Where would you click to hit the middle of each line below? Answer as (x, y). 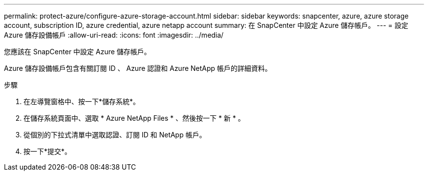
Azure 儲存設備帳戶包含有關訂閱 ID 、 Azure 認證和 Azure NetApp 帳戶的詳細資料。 (138, 68)
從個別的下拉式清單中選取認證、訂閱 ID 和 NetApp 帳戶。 (115, 135)
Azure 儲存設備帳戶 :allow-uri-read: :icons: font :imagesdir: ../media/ (114, 35)
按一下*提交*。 (48, 151)
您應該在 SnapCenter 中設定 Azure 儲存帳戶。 (77, 52)
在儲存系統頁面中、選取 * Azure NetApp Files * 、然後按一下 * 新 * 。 (134, 118)
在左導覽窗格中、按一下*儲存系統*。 (82, 101)
